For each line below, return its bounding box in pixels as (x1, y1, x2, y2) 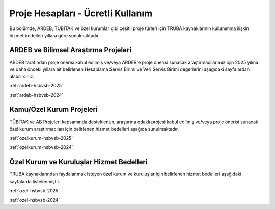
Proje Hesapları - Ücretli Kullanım (9, 8, 153, 19)
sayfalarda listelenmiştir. (9, 178, 61, 184)
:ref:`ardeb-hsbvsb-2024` (9, 92, 64, 98)
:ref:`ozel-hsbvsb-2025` (9, 188, 60, 194)
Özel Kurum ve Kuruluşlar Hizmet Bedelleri (9, 158, 148, 166)
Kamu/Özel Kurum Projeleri (9, 105, 98, 114)
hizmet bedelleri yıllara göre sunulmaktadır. (9, 32, 100, 38)
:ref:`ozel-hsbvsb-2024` (9, 197, 60, 203)
